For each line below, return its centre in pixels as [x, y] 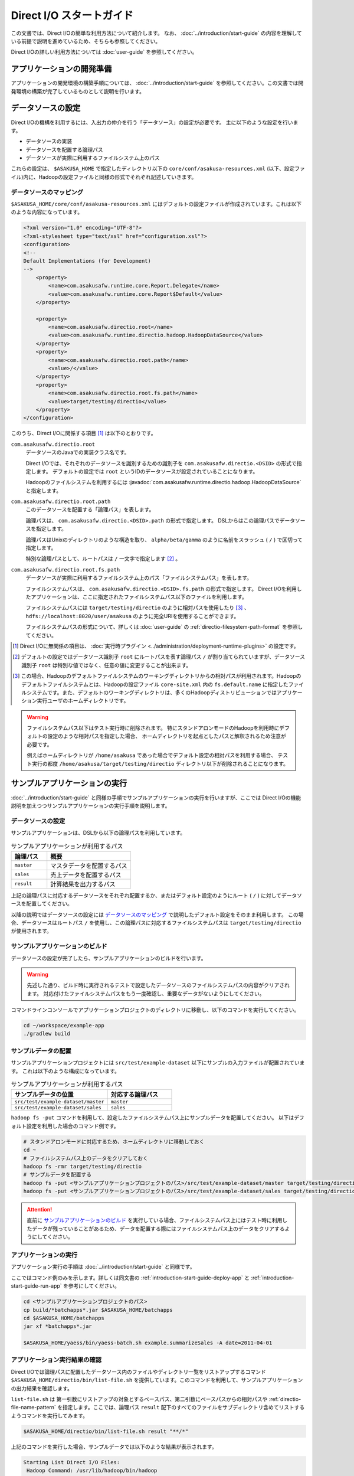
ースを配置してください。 [42, 904]
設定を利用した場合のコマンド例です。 [73, 1126]
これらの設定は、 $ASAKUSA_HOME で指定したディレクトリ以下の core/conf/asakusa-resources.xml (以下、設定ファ [158, 169]
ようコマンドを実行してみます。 [50, 1415]
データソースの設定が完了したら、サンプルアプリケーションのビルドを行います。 [109, 958]
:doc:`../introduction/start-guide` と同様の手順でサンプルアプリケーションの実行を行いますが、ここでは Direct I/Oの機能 [156, 798]
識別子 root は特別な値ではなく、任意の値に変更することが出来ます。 [106, 665]
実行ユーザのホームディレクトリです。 [83, 701]
